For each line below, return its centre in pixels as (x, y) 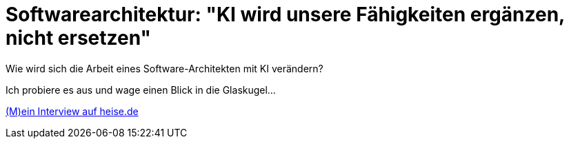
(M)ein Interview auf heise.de (72, 111)
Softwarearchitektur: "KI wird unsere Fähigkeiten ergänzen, (285, 14)
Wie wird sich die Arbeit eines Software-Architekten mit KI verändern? (164, 68)
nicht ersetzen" (78, 38)
